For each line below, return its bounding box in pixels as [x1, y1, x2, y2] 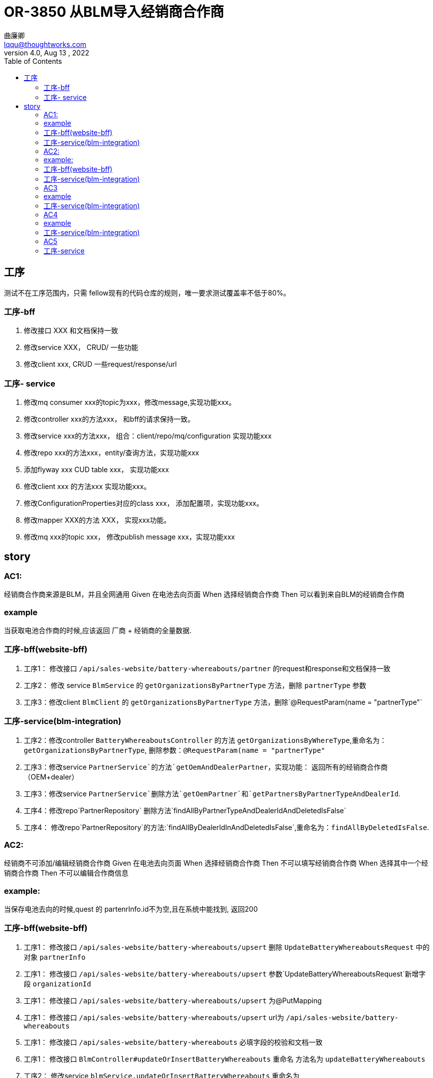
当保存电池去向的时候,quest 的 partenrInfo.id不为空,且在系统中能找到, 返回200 [4, 905, 258, 914]
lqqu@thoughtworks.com [4, 40, 87, 49]
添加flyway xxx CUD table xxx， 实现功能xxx [24, 465, 169, 474]
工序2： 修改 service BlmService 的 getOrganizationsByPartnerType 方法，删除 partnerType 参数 [24, 681, 366, 689]
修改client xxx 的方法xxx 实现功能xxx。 [24, 482, 151, 491]
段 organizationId [24, 979, 91, 988]
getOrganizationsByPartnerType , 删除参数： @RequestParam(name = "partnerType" [24, 745, 325, 754]
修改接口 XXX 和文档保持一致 [24, 326, 118, 335]
